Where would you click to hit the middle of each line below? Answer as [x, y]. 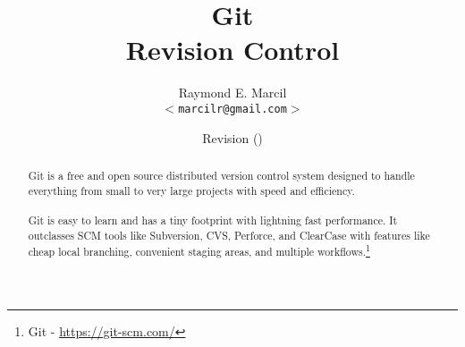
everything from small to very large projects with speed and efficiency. [191, 190]
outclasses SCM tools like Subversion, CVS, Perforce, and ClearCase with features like [229, 235]
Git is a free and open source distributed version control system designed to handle [221, 175]
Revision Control [232, 50]
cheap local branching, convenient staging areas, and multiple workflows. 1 [199, 250]
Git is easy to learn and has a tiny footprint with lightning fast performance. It [213, 220]
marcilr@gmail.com [232, 109]
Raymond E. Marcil [232, 93]
